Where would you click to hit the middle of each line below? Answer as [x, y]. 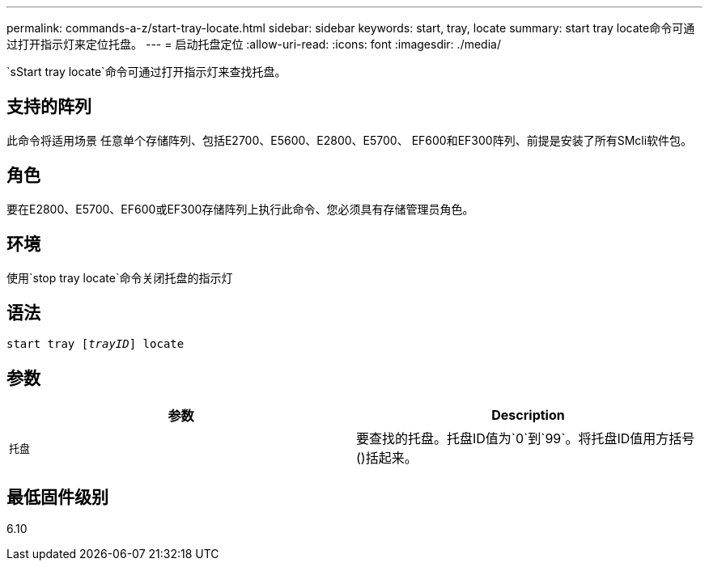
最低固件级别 [57, 497]
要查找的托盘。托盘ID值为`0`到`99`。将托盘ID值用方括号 [526, 439]
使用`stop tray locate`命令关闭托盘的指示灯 [120, 277]
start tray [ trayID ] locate [96, 344]
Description [528, 415]
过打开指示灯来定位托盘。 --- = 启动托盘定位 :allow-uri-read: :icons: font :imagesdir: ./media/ [254, 44]
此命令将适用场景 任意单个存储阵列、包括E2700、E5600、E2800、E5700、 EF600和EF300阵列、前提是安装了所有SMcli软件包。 [350, 140]
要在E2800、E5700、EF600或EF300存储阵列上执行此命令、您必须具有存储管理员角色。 [240, 209]
